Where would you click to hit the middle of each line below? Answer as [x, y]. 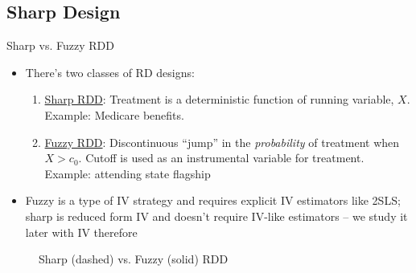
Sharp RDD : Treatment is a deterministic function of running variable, [219, 99]
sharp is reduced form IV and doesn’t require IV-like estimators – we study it [216, 216]
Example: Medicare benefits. [114, 114]
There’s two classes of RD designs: [110, 72]
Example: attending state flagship [128, 173]
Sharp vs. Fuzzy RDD [60, 45]
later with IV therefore [81, 232]
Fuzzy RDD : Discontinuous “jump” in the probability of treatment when [222, 142]
